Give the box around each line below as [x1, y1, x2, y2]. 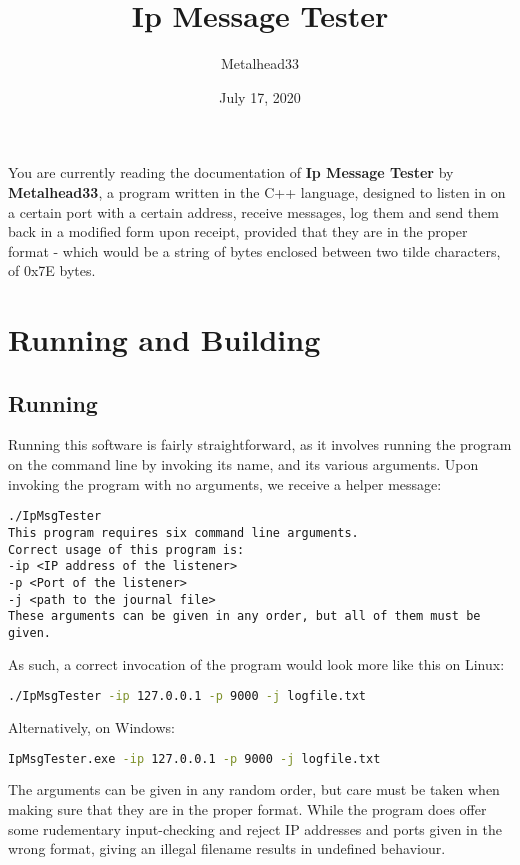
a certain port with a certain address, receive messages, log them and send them [8, 201, 499, 222]
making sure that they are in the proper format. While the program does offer [8, 799, 487, 820]
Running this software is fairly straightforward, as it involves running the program [8, 434, 512, 455]
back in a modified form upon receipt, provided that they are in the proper [8, 221, 468, 242]
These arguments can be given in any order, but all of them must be [8, 609, 481, 624]
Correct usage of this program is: [8, 542, 245, 557]
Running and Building [8, 319, 321, 360]
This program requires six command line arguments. [8, 525, 359, 540]
